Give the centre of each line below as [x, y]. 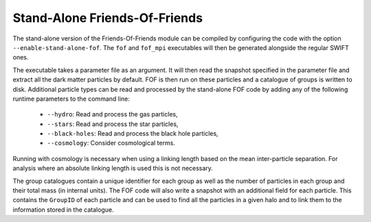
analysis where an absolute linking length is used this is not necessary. [113, 169]
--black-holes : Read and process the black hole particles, [133, 134]
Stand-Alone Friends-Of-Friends [108, 18]
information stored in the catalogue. [63, 210]
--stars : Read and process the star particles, [113, 124]
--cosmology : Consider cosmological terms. [111, 143]
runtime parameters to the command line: [71, 99]
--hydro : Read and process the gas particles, [112, 114]
